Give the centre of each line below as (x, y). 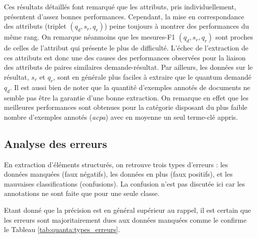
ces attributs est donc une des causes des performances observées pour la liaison (125, 57)
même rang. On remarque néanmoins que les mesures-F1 (90, 37)
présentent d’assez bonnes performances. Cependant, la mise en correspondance (124, 16)
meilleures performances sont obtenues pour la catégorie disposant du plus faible (126, 107)
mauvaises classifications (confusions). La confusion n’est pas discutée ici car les (125, 183)
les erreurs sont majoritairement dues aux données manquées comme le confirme (125, 219)
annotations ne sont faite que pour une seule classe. (82, 193)
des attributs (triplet (35, 26)
